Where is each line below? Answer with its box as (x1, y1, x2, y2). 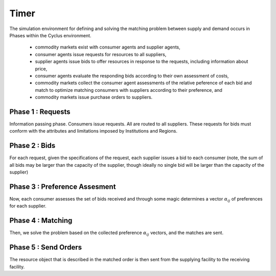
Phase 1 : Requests (9, 107, 71, 116)
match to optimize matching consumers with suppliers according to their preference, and (35, 87, 222, 93)
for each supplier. (9, 203, 47, 209)
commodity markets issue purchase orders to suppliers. (35, 94, 153, 101)
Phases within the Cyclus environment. (9, 32, 91, 38)
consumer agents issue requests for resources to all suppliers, (35, 51, 167, 57)
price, (35, 65, 48, 71)
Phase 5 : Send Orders (9, 243, 82, 252)
